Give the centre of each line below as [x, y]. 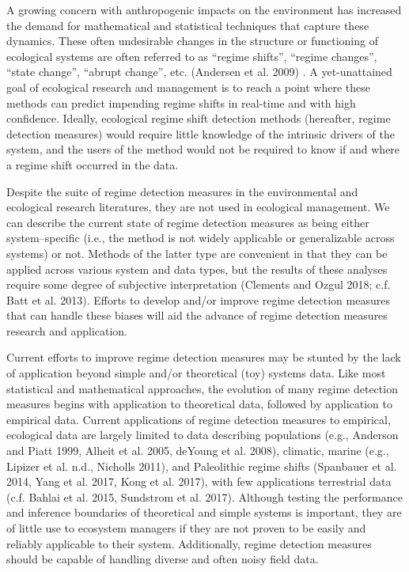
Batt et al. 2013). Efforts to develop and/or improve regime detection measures [198, 299]
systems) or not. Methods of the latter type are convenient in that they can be [197, 253]
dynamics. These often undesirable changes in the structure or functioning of [192, 41]
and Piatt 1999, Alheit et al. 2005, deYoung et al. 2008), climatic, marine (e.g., [198, 451]
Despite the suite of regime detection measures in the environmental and [182, 191]
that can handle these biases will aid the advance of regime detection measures [197, 315]
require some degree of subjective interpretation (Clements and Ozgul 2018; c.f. [199, 284]
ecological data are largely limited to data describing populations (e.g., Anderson [203, 435]
